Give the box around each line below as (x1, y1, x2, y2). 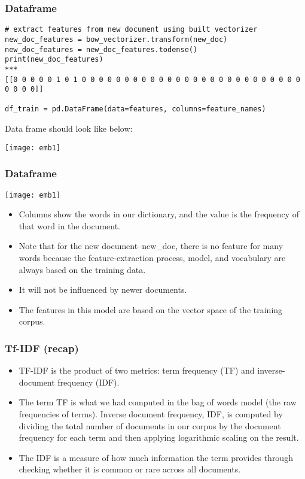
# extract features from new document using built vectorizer (5, 25, 258, 34)
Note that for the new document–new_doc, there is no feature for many (19, 239, 283, 252)
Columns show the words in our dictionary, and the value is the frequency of (19, 208, 300, 220)
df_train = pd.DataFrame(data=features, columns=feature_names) (5, 105, 266, 114)
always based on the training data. (19, 263, 146, 275)
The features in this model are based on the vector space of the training (19, 303, 283, 316)
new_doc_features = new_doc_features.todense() (5, 45, 198, 54)
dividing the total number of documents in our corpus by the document (19, 419, 281, 432)
